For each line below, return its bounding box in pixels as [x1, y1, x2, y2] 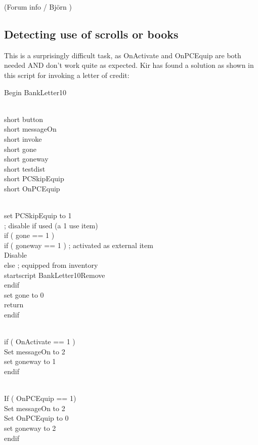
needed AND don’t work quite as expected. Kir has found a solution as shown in [4, 60, 254, 70]
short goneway [4, 153, 49, 164]
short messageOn [4, 124, 57, 134]
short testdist [4, 163, 46, 174]
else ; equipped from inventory [4, 260, 98, 270]
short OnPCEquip [4, 183, 60, 193]
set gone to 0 [4, 289, 44, 300]
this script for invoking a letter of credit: [4, 69, 130, 80]
